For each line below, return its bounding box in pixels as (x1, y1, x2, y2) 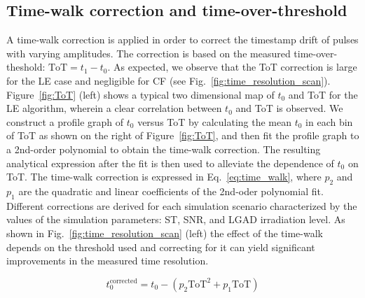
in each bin (305, 114, 353, 129)
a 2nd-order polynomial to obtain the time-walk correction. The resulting (6, 141, 321, 156)
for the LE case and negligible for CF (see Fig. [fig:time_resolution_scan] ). (6, 73, 331, 87)
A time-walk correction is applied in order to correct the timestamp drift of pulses (6, 32, 359, 47)
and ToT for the (288, 87, 358, 101)
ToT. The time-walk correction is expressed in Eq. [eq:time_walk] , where (6, 169, 322, 184)
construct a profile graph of (6, 114, 124, 129)
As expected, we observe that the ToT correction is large (113, 59, 357, 74)
